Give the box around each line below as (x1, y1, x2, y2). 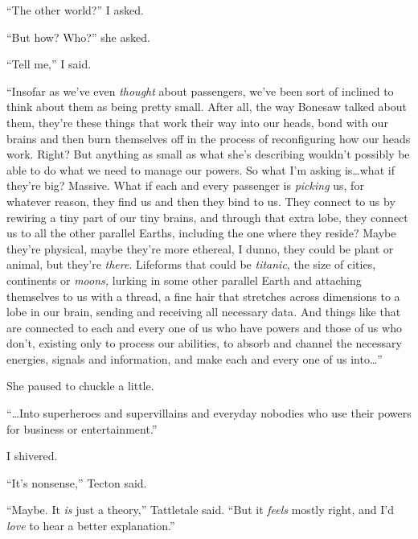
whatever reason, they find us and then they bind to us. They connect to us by (6, 192, 395, 209)
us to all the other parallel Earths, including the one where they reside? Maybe (6, 224, 396, 241)
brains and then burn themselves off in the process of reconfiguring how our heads (6, 130, 411, 146)
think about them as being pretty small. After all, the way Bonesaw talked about (6, 98, 407, 115)
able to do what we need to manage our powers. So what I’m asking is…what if (6, 161, 395, 178)
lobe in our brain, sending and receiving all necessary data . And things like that (6, 303, 401, 320)
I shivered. (6, 447, 58, 464)
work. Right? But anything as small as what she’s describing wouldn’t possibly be (6, 146, 410, 163)
